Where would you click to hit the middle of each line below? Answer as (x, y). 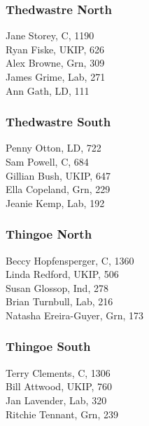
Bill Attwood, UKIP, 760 (59, 386)
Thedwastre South (58, 122)
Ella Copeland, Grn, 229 (58, 189)
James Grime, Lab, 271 (56, 76)
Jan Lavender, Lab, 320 (56, 400)
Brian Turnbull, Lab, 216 (59, 301)
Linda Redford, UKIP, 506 (62, 274)
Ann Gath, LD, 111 (48, 90)
